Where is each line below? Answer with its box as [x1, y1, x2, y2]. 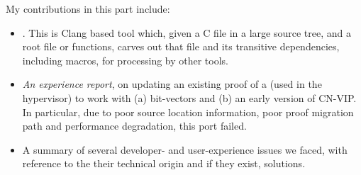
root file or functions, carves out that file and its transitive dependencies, [22, 39, 340, 54]
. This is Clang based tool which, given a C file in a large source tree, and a [22, 25, 351, 40]
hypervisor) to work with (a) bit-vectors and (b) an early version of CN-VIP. [22, 90, 357, 105]
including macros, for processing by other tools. [22, 52, 229, 67]
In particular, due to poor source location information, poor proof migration [22, 104, 354, 119]
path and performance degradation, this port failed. [22, 118, 247, 133]
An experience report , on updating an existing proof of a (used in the [22, 77, 322, 91]
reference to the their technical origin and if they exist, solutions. [22, 156, 306, 171]
